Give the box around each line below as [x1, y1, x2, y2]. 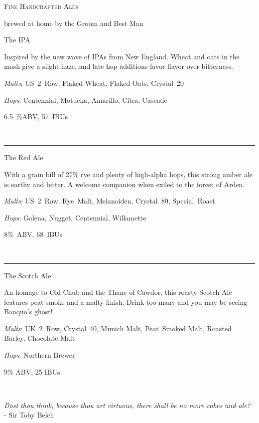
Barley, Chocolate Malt [4, 333, 75, 343]
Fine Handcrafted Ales [4, 1, 78, 11]
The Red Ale [4, 152, 43, 163]
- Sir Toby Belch [4, 410, 54, 420]
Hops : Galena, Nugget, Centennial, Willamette [4, 212, 146, 222]
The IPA [4, 34, 30, 45]
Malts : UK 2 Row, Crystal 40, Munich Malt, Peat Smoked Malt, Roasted [4, 323, 232, 333]
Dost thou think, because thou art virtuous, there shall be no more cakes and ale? [4, 400, 251, 410]
